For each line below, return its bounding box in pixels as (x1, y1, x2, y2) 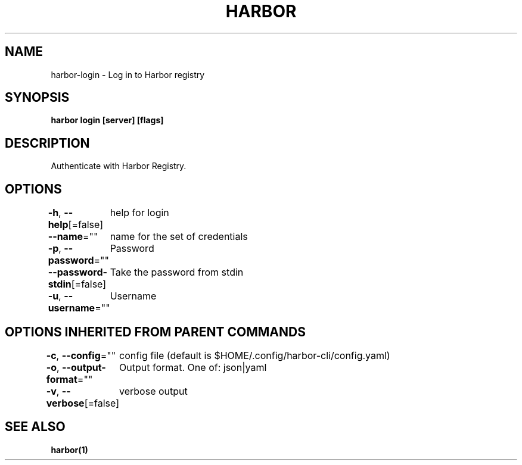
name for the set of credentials (110, 230, 248, 243)
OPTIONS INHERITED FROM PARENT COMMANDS (5, 324, 306, 339)
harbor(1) (51, 444, 88, 455)
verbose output (119, 385, 188, 397)
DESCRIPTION (5, 135, 90, 151)
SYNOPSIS (5, 90, 70, 105)
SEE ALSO (5, 419, 66, 435)
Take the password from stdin (110, 266, 244, 279)
